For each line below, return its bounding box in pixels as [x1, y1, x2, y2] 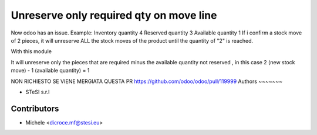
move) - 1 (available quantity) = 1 [11, 67, 90, 74]
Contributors [11, 103, 59, 113]
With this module [11, 48, 52, 55]
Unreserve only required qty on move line [11, 9, 217, 22]
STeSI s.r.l [25, 88, 50, 95]
